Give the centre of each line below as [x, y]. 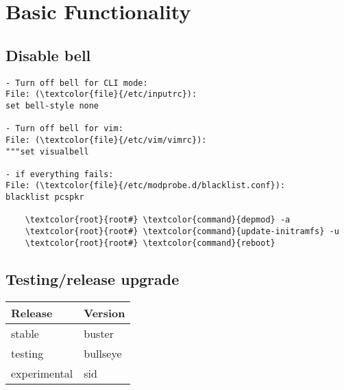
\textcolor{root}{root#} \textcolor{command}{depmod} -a [158, 220]
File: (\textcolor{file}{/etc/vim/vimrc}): [106, 140]
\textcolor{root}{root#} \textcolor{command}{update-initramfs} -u [182, 232]
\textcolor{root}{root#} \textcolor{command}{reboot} [150, 243]
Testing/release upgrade [93, 278]
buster [99, 333]
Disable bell [48, 55]
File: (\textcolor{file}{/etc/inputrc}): [101, 94]
